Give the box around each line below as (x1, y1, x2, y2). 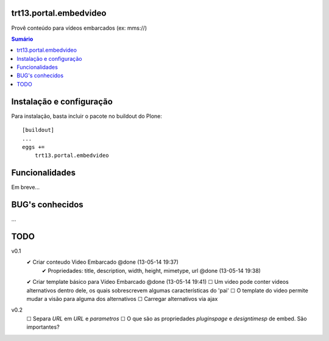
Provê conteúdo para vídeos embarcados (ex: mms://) (11, 24, 147, 32)
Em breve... (11, 184, 40, 191)
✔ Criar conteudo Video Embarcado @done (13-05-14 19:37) (26, 258, 179, 266)
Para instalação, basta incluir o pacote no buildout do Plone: (11, 112, 163, 120)
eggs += (22, 143, 45, 150)
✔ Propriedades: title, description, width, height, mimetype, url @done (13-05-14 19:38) (41, 267, 261, 274)
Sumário (11, 35, 34, 43)
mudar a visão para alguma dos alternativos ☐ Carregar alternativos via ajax (26, 295, 218, 302)
